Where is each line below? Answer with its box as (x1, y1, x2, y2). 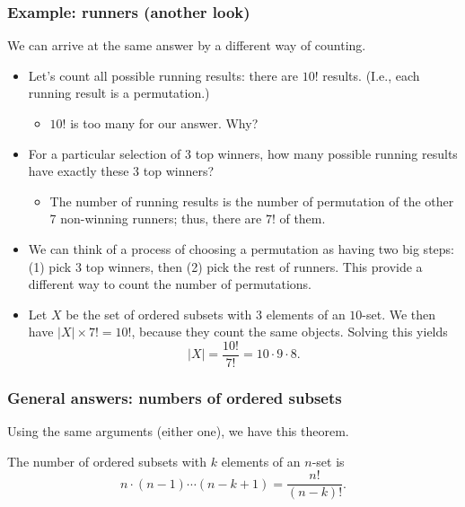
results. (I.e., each (322, 66, 420, 84)
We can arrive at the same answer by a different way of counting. (7, 36, 366, 55)
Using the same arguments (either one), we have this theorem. (7, 422, 349, 441)
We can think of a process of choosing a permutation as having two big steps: (28, 239, 454, 258)
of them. (279, 209, 326, 228)
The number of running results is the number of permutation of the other (49, 191, 454, 210)
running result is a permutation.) (28, 83, 210, 102)
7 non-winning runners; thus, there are (49, 209, 262, 228)
